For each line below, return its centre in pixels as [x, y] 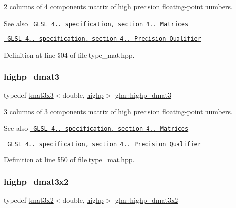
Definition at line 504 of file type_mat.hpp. [69, 54]
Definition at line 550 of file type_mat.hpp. [69, 160]
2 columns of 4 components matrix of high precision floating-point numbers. [118, 6]
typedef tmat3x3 [29, 95]
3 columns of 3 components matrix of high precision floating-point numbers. [118, 111]
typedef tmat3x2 [29, 200]
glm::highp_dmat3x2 [147, 200]
